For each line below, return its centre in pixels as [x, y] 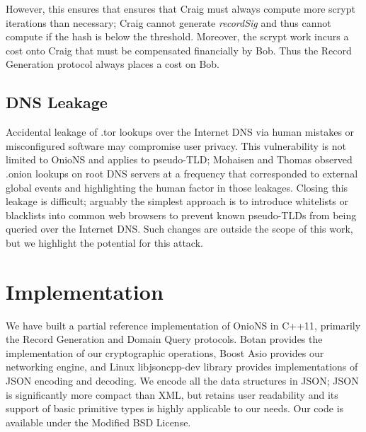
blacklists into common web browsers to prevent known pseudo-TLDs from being [181, 215]
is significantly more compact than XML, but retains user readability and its [172, 394]
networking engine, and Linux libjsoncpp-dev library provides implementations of [182, 367]
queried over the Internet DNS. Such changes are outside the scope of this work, [179, 229]
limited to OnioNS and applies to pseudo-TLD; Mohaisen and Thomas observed [179, 159]
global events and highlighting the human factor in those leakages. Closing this [177, 187]
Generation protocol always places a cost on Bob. [113, 64]
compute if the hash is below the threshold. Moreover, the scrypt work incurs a [177, 36]
